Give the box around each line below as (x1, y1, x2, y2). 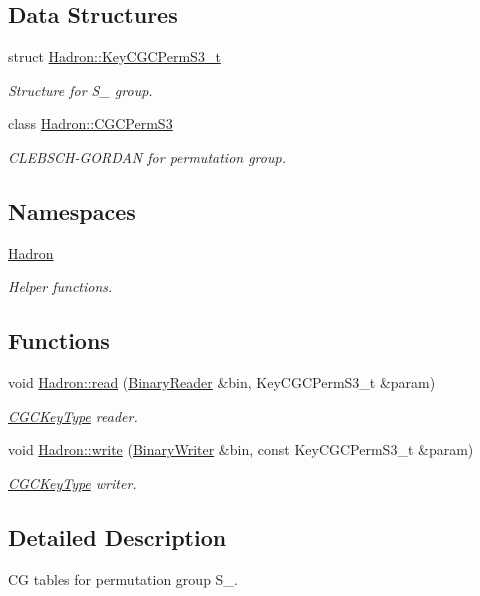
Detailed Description (8, 521, 227, 552)
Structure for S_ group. (8, 79, 153, 100)
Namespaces (8, 195, 136, 226)
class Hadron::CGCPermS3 (8, 113, 173, 134)
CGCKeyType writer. (8, 472, 137, 493)
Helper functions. (8, 276, 113, 297)
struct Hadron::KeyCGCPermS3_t (8, 46, 221, 67)
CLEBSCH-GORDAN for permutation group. (8, 146, 286, 167)
